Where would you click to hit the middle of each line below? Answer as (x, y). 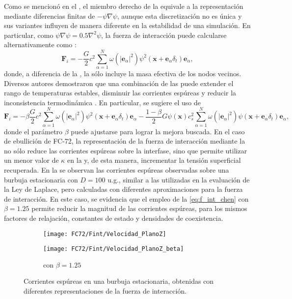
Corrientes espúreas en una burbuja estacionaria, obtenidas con (119, 281)
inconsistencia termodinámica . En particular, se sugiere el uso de (102, 102)
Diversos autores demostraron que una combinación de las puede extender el (119, 83)
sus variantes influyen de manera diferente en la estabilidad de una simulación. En (127, 25)
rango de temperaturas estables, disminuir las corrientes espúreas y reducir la (120, 93)
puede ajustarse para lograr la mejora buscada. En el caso (158, 131)
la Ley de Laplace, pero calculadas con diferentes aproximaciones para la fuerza (123, 189)
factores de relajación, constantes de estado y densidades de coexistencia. (114, 218)
